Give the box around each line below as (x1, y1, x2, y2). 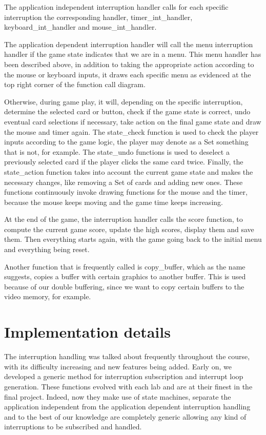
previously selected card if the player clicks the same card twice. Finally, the (4, 156, 243, 167)
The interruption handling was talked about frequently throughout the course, (4, 351, 250, 362)
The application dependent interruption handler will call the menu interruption (4, 38, 253, 49)
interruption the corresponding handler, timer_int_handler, (4, 11, 193, 22)
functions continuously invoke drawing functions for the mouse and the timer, (4, 187, 248, 197)
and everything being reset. (4, 244, 90, 255)
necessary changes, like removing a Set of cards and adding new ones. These (4, 176, 243, 187)
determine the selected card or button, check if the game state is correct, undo (4, 106, 251, 117)
